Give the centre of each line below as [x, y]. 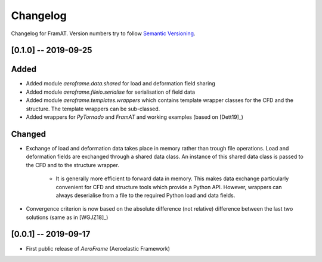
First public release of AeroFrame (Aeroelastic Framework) [98, 248]
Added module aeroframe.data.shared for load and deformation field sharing [121, 84]
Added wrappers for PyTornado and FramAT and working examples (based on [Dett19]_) [135, 117]
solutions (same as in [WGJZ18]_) [67, 217]
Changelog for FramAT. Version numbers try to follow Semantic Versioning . [103, 33]
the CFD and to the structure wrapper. [72, 165]
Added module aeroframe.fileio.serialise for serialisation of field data [110, 92]
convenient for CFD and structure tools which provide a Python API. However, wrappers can [169, 187]
